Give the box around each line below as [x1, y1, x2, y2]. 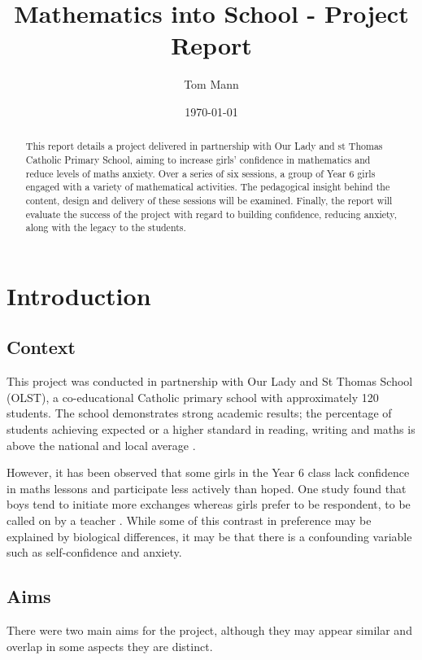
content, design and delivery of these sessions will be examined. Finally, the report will [25, 193, 393, 207]
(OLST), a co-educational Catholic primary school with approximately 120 [7, 388, 379, 405]
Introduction [7, 278, 151, 312]
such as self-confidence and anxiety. [7, 544, 182, 561]
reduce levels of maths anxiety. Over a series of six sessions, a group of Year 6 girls [25, 166, 376, 180]
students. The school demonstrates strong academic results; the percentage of [7, 404, 392, 422]
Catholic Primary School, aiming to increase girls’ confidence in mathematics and [25, 152, 371, 166]
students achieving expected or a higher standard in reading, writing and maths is [7, 421, 415, 438]
